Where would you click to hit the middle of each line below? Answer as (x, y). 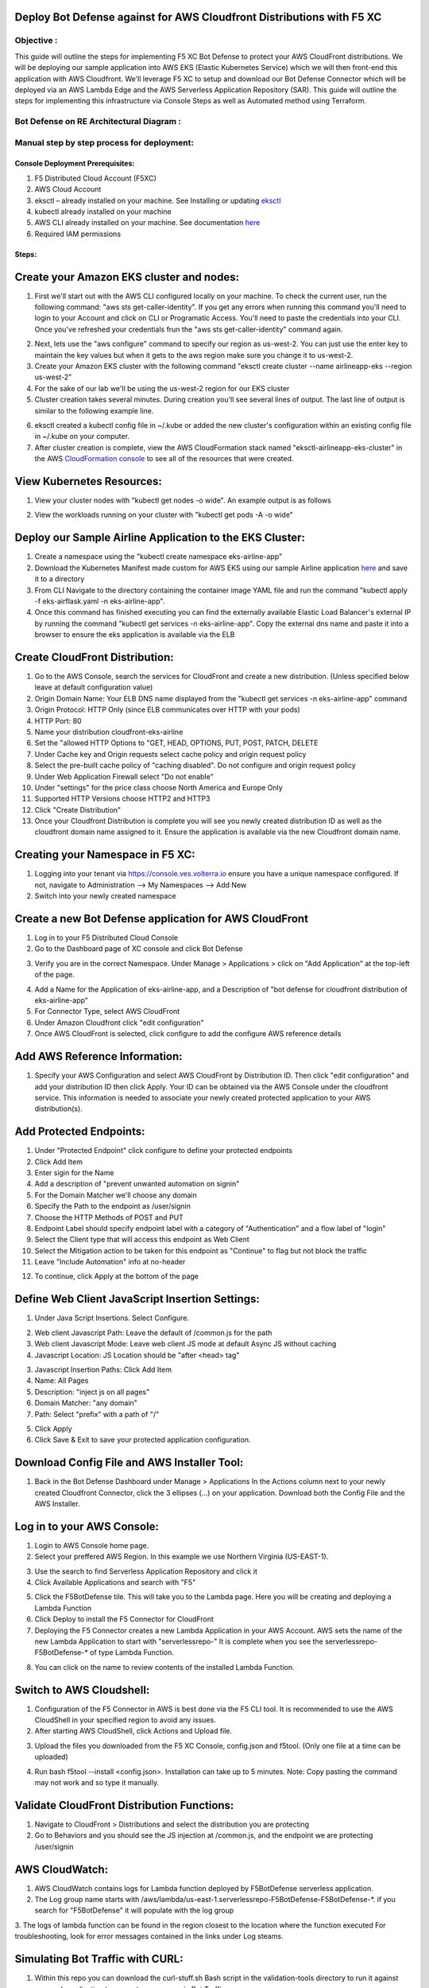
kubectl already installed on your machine (103, 212)
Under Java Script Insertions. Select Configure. (112, 1318)
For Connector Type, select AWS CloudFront (107, 1011)
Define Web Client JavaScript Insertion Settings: (137, 1299)
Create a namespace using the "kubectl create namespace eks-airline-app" (158, 557)
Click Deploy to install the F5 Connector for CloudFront (124, 1619)
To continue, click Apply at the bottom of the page (116, 1276)
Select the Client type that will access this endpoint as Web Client (142, 1240)
